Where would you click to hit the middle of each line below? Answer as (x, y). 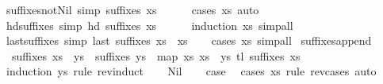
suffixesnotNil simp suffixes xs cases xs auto (132, 9)
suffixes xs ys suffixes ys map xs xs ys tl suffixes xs (156, 55)
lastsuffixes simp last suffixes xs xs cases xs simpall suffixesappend (189, 40)
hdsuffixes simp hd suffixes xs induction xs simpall (149, 25)
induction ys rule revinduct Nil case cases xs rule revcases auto (191, 71)
